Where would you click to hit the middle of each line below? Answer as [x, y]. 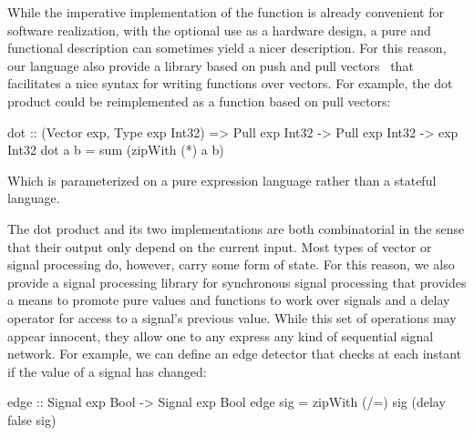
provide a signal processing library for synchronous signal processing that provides [237, 282]
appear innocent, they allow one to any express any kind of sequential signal [221, 335]
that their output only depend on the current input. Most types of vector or [220, 246]
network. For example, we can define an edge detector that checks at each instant [235, 354]
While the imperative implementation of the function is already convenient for [226, 12]
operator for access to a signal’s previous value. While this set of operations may [232, 317]
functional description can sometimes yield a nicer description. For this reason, [227, 48]
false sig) [32, 419]
